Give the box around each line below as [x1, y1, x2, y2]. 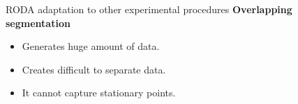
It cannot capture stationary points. [22, 85, 176, 100]
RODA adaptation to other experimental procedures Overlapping [6, 2, 292, 16]
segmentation [6, 15, 70, 30]
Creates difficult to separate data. [22, 62, 166, 76]
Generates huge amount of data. [22, 39, 160, 53]
